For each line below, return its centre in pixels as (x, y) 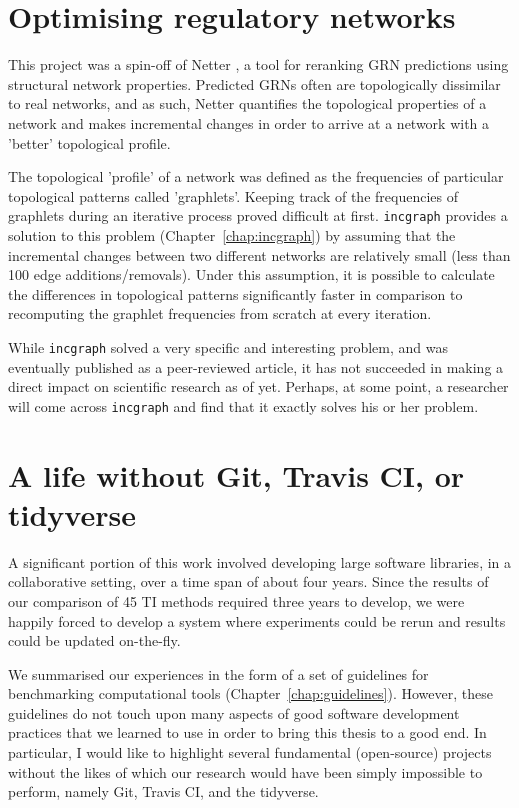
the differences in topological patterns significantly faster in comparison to (235, 293)
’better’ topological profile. (89, 142)
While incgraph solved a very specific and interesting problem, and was (228, 346)
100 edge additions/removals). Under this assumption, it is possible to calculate (251, 274)
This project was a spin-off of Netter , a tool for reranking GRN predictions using (258, 64)
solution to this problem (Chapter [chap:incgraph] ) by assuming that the (232, 234)
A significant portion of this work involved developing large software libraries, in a (260, 561)
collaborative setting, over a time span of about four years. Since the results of (248, 581)
